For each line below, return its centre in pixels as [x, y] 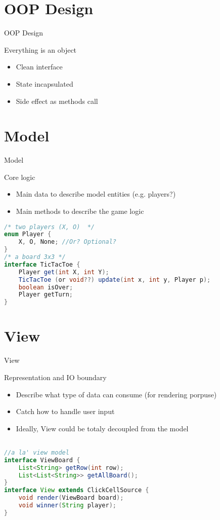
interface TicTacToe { [42, 264]
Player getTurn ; [46, 295]
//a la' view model [37, 452]
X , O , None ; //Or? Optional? [67, 242]
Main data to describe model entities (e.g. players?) [96, 194]
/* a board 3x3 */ [35, 257]
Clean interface [39, 67]
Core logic [20, 177]
